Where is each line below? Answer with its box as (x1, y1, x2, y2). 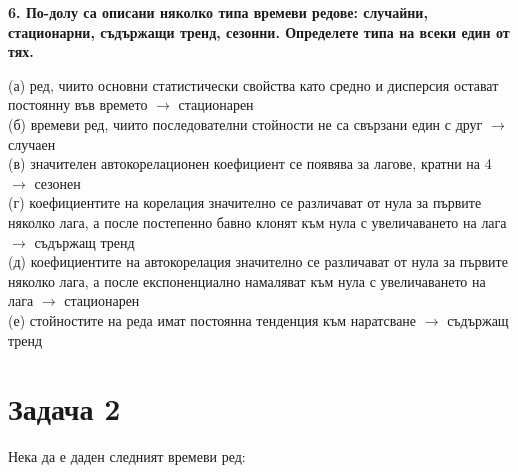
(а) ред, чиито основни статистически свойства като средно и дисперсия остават (8, 74, 499, 95)
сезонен (34, 172, 81, 193)
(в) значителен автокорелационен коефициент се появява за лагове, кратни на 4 (8, 153, 492, 174)
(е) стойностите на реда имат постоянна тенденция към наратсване (8, 309, 417, 330)
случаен (8, 133, 56, 154)
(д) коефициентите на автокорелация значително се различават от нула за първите (8, 251, 508, 272)
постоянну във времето (8, 94, 148, 115)
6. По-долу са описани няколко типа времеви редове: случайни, (8, 2, 428, 22)
